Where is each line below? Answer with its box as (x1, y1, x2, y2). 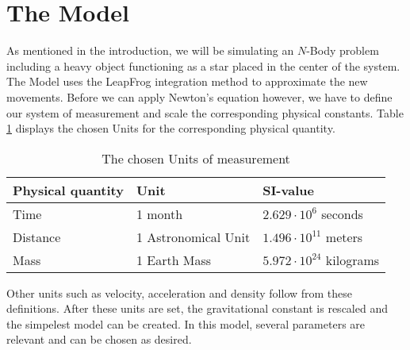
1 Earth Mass (136, 250, 212, 269)
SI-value (262, 180, 314, 199)
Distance (13, 227, 61, 246)
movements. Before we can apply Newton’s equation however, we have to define (6, 88, 393, 105)
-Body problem (306, 42, 379, 59)
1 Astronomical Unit (136, 227, 251, 246)
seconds (321, 204, 363, 223)
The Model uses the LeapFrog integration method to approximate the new (6, 73, 368, 90)
